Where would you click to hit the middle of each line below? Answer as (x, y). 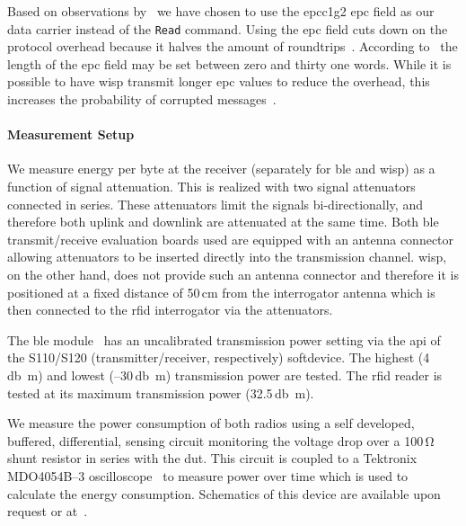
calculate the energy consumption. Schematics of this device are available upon (224, 493)
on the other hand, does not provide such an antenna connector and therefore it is (233, 274)
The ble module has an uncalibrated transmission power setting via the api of (224, 339)
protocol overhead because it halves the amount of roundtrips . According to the (233, 46)
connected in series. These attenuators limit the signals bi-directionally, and (215, 204)
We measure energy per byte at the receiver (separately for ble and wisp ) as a (221, 169)
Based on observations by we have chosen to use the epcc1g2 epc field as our (221, 11)
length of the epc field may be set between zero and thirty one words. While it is (229, 63)
